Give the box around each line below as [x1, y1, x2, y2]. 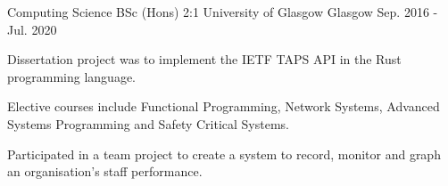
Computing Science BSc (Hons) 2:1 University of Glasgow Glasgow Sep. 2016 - [7, 3, 438, 20]
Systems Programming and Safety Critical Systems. [7, 114, 290, 133]
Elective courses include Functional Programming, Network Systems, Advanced [7, 97, 440, 116]
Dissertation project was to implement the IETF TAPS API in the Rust [7, 50, 402, 69]
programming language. [7, 67, 136, 85]
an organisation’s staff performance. [7, 162, 203, 181]
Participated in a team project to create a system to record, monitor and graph [7, 144, 441, 163]
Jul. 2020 [7, 20, 57, 38]
